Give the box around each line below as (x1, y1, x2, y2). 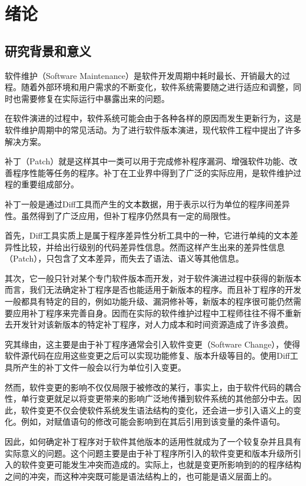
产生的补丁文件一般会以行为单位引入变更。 (21, 361, 186, 373)
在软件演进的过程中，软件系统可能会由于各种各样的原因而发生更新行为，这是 (5, 112, 301, 124)
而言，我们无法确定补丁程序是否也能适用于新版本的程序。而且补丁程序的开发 (5, 283, 301, 296)
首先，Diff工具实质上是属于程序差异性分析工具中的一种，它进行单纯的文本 (5, 229, 290, 242)
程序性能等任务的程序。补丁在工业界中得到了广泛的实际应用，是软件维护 (12, 166, 293, 178)
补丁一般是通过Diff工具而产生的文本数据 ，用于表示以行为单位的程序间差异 (5, 197, 290, 210)
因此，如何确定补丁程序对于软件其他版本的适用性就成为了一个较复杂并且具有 (5, 435, 301, 448)
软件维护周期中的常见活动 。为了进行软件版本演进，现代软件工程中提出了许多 (5, 123, 301, 135)
